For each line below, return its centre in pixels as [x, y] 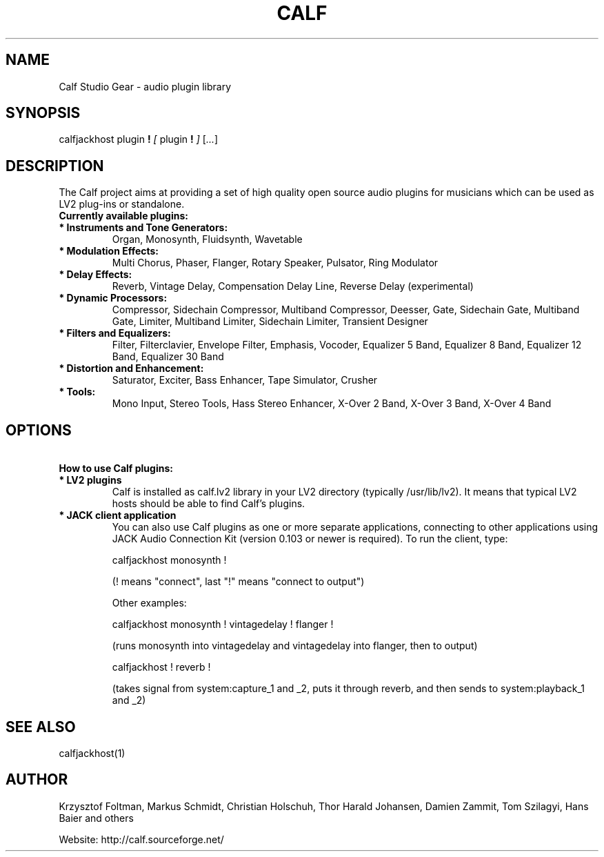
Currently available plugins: [123, 216]
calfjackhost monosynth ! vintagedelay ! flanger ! [223, 624]
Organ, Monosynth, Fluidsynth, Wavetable [207, 239]
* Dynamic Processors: [113, 298]
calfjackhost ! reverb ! [161, 667]
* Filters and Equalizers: [115, 333]
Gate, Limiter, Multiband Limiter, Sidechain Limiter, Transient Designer [270, 322]
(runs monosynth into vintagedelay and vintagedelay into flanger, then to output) [295, 646]
